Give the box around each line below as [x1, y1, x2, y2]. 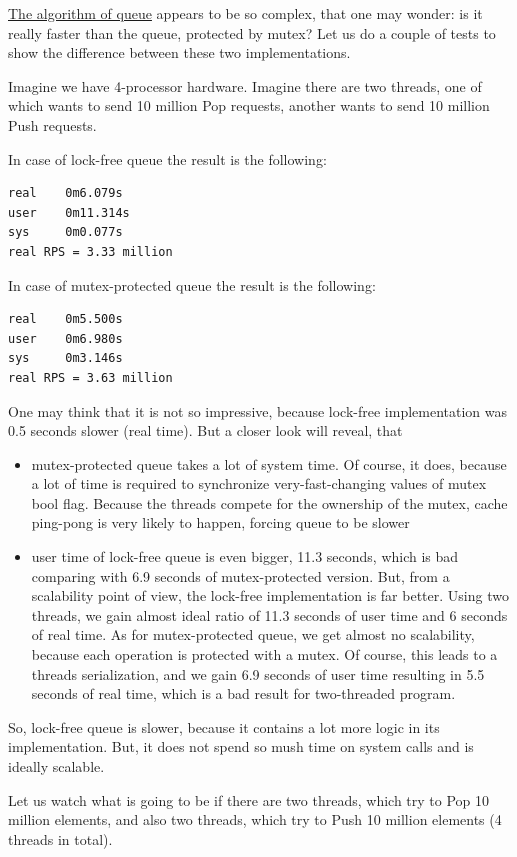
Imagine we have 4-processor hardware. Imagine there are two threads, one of [8, 75, 482, 96]
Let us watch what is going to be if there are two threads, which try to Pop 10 [8, 789, 490, 810]
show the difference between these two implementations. [8, 42, 351, 63]
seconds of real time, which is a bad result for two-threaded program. [31, 683, 456, 704]
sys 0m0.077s [8, 225, 123, 240]
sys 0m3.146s [8, 351, 123, 366]
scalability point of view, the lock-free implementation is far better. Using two [31, 585, 509, 606]
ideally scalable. [8, 756, 105, 776]
